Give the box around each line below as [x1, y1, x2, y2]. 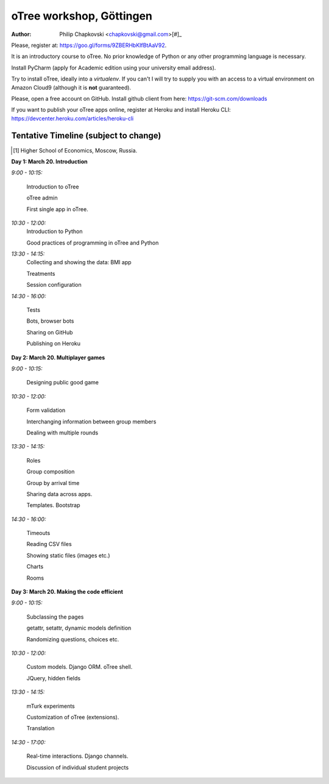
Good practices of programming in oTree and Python [26, 239, 159, 246]
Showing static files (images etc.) [26, 552, 110, 559]
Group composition [26, 468, 75, 475]
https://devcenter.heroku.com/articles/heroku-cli [11, 115, 134, 122]
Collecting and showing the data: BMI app [26, 259, 132, 266]
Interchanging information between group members [26, 418, 157, 425]
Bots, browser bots [26, 317, 74, 325]
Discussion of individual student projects [26, 763, 129, 771]
